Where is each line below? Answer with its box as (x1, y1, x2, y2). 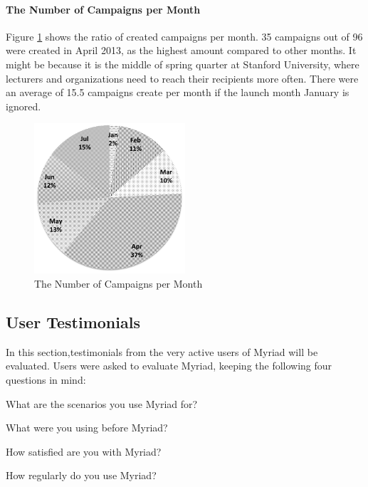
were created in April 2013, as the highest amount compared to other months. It (6, 43, 357, 58)
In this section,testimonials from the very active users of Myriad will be (6, 344, 318, 359)
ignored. (6, 98, 41, 113)
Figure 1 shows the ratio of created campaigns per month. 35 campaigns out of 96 (6, 28, 363, 43)
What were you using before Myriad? (6, 420, 168, 435)
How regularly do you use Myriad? (6, 468, 157, 483)
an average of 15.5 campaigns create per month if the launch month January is (6, 85, 349, 100)
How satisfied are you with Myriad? (6, 444, 162, 459)
